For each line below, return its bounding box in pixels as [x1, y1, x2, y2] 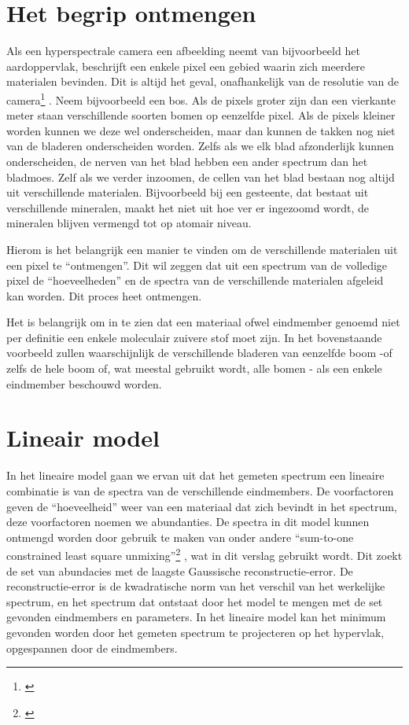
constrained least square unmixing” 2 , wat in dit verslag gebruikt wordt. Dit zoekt [6, 545, 403, 563]
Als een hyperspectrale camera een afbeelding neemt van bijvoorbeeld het [6, 42, 360, 59]
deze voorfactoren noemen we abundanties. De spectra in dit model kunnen [6, 513, 370, 530]
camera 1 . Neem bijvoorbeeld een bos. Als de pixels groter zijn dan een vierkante [6, 89, 396, 108]
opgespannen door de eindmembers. [6, 639, 178, 656]
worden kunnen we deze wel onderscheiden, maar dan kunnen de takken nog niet [6, 122, 396, 138]
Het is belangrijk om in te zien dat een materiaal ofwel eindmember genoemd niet [6, 314, 400, 330]
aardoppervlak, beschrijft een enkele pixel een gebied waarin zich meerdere [6, 57, 366, 74]
